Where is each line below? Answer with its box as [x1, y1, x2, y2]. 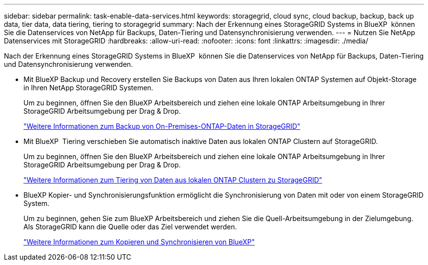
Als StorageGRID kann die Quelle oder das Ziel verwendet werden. [23, 223, 237, 231]
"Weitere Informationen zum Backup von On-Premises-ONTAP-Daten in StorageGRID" [23, 122, 300, 130]
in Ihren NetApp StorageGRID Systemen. [23, 83, 153, 92]
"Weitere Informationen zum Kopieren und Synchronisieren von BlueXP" [23, 238, 255, 246]
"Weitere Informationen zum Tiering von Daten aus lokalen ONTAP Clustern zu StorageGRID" [23, 176, 322, 184]
